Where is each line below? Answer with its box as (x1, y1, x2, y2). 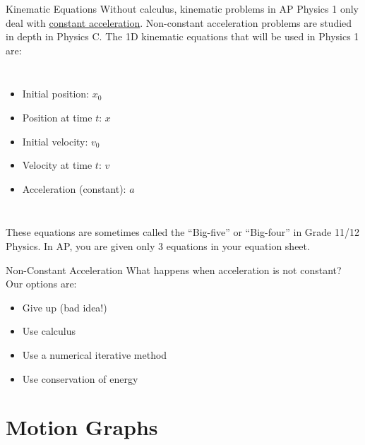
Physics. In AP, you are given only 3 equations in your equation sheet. (6, 238, 310, 253)
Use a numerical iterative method (22, 347, 167, 362)
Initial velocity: (22, 133, 88, 148)
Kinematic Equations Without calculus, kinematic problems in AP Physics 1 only (6, 1, 359, 16)
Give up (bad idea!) (22, 299, 107, 314)
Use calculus (22, 324, 76, 338)
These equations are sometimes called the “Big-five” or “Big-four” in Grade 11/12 (6, 225, 359, 239)
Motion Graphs (6, 413, 158, 441)
